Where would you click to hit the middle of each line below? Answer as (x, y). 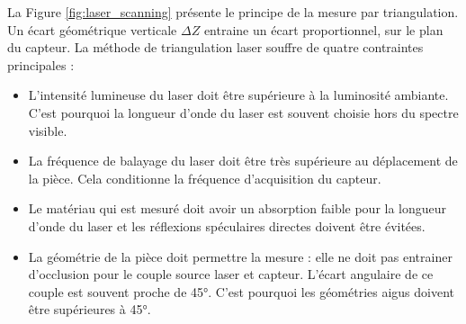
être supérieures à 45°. (90, 309)
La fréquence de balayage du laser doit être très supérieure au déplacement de (243, 161)
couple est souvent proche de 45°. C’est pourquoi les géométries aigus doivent (242, 291)
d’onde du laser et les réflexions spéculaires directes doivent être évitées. (227, 225)
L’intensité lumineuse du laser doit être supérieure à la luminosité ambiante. (238, 95)
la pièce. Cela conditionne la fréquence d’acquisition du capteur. (205, 178)
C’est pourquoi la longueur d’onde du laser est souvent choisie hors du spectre (243, 112)
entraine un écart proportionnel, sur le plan (323, 29)
